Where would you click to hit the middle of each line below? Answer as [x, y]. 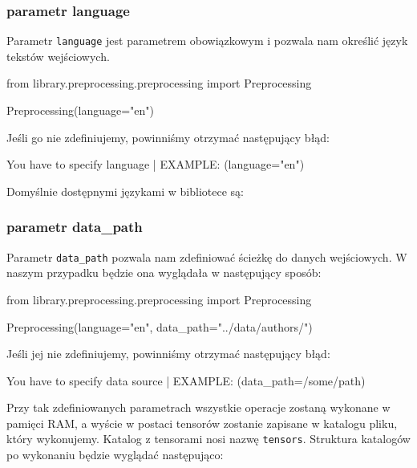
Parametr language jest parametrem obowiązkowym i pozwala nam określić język [207, 41]
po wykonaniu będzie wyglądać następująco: [115, 455]
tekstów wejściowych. [58, 56]
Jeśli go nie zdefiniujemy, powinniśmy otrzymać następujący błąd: [168, 137]
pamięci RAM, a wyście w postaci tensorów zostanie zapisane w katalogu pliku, [202, 423]
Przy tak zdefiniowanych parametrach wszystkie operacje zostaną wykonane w [198, 407]
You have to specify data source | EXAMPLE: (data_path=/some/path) [186, 380]
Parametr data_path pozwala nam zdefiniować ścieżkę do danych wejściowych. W [207, 256]
